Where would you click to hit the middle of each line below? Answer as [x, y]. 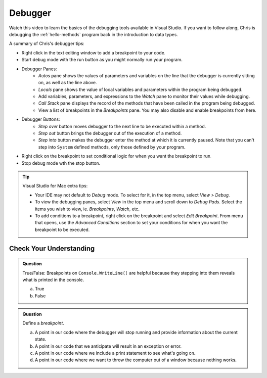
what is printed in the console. [53, 280]
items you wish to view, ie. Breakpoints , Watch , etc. [87, 209]
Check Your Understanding [52, 248]
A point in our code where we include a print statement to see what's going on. [115, 353]
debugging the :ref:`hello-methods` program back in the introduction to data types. [93, 34]
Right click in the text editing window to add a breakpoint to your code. [93, 52]
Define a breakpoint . [43, 323]
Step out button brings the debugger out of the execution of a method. [110, 133]
